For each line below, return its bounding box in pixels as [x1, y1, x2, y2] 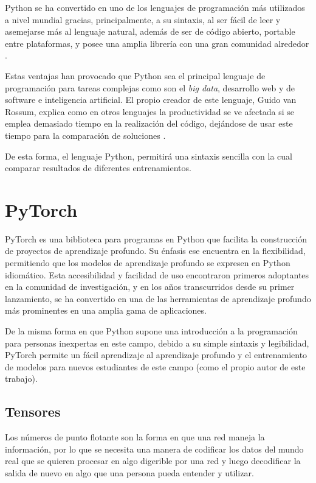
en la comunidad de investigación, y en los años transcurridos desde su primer [5, 280, 295, 293]
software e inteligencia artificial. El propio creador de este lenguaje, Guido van [5, 93, 297, 106]
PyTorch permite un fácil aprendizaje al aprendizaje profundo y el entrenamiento [5, 348, 307, 361]
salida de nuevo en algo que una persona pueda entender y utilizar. [5, 466, 254, 479]
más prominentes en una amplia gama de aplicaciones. [5, 304, 207, 317]
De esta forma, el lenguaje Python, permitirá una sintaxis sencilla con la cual [5, 149, 292, 162]
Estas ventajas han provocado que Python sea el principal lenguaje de [5, 69, 266, 82]
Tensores [5, 402, 61, 421]
